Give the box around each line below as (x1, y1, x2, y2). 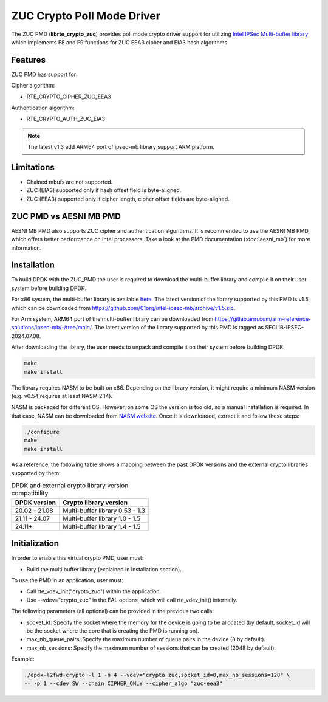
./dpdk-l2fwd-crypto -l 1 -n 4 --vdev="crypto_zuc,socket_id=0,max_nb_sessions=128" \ (24, 672, 290, 679)
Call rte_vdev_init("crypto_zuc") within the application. (26, 588, 162, 595)
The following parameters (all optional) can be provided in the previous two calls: (11, 608, 214, 615)
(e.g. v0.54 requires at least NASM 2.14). (11, 392, 112, 399)
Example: (11, 655, 35, 662)
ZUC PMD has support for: (11, 71, 78, 78)
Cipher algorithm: (11, 82, 55, 89)
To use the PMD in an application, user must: (11, 576, 124, 583)
